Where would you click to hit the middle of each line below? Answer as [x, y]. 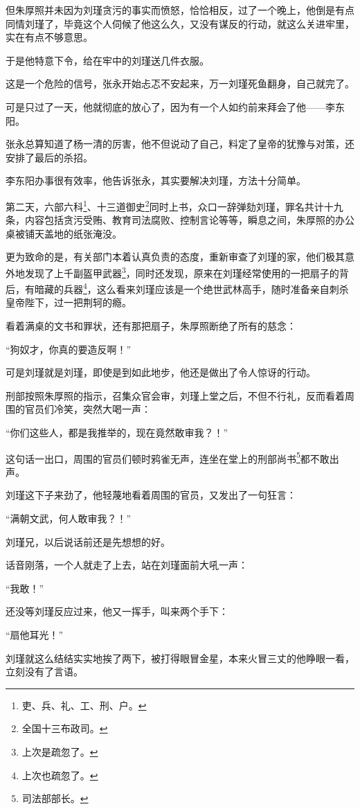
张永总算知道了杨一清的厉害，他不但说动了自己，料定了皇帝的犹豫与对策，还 [180, 144]
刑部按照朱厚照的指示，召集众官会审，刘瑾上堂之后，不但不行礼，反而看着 [175, 395]
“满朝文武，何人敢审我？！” [69, 518]
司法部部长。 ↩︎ [55, 798]
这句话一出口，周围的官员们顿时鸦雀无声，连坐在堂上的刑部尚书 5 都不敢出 [172, 457]
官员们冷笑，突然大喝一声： [88, 409]
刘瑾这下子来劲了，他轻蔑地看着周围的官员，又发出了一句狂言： [151, 495]
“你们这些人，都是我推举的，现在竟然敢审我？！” [117, 433]
